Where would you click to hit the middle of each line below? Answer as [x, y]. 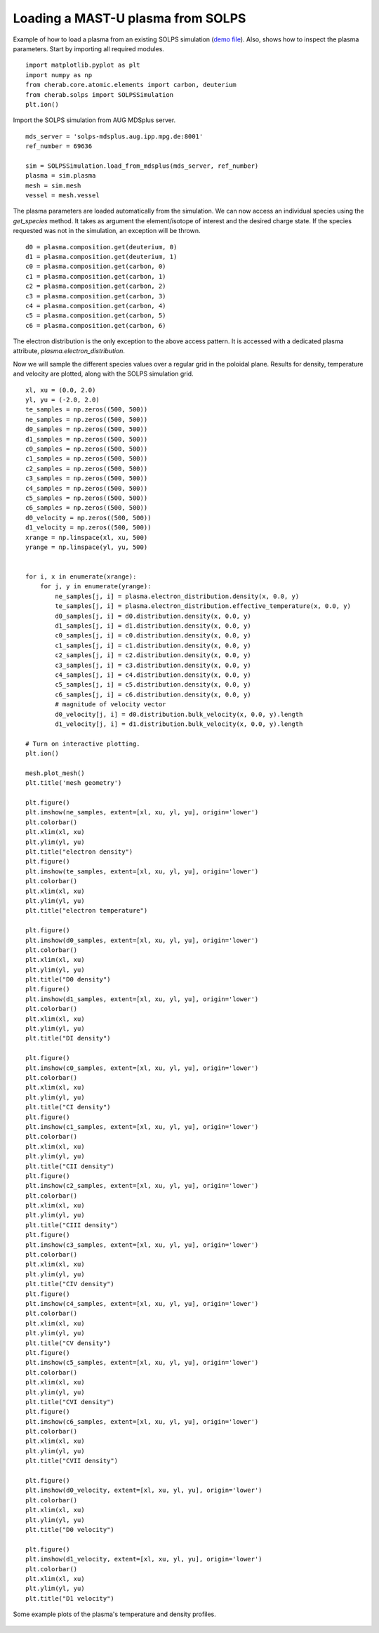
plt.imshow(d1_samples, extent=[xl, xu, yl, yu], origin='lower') [142, 999]
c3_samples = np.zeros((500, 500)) [87, 478]
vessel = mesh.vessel [62, 196]
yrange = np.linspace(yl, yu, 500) [87, 547]
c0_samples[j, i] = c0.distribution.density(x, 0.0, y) [153, 636]
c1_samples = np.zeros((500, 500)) [87, 459]
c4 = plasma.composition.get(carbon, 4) [96, 306]
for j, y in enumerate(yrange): [95, 587]
